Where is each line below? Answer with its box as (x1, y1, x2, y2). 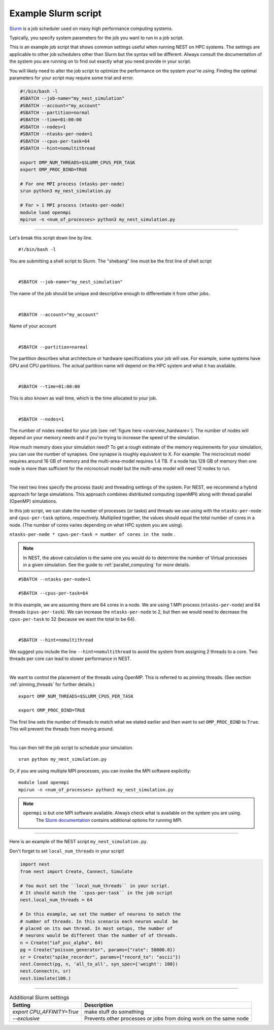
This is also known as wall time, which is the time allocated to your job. (9, 395, 157, 401)
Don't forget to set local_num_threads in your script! (9, 848, 124, 854)
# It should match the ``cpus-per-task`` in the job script (20, 890, 173, 896)
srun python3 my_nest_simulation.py (20, 188, 112, 194)
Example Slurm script (9, 8, 101, 19)
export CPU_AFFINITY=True (12, 1008, 79, 1015)
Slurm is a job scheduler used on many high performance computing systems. (9, 25, 173, 32)
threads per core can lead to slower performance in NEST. (9, 655, 131, 662)
